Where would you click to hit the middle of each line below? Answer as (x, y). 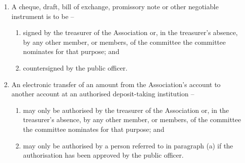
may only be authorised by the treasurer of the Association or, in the (126, 110)
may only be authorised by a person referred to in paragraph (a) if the (128, 145)
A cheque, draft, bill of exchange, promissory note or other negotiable (115, 6)
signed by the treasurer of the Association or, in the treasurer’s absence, (130, 32)
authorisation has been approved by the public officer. (103, 155)
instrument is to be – (43, 16)
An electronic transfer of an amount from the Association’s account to (116, 84)
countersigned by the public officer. (75, 67)
